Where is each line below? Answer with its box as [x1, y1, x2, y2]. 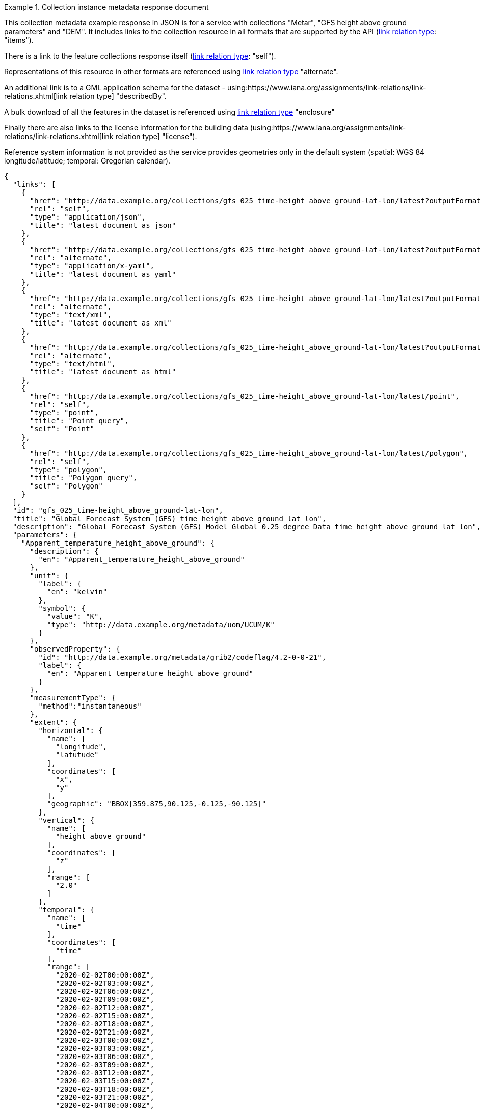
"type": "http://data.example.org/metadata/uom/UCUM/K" [47, 620, 275, 629]
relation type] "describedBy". [69, 92, 167, 100]
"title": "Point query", [30, 417, 129, 425]
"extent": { [30, 718, 77, 726]
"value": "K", [47, 612, 103, 620]
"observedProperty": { [30, 645, 120, 653]
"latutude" [56, 751, 99, 759]
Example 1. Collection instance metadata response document [4, 3, 209, 11]
